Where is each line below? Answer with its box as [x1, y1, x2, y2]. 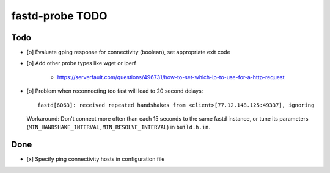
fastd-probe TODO [11, 9, 108, 23]
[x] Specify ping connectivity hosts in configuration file [26, 155, 165, 163]
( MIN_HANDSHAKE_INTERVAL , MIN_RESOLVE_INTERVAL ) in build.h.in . [26, 124, 211, 131]
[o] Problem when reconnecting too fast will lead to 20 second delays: [26, 87, 204, 94]
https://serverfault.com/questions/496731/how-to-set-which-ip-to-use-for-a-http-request [57, 73, 285, 80]
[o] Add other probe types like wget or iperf [26, 60, 137, 67]
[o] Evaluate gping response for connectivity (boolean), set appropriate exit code [26, 49, 230, 56]
